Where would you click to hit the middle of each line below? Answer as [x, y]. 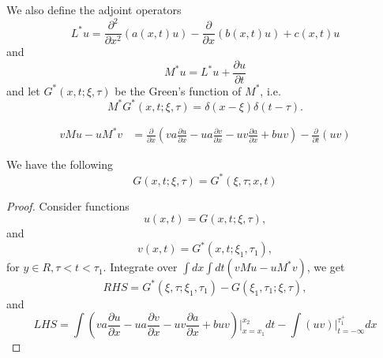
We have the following [60, 164]
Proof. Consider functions [68, 205]
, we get [326, 267]
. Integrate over [140, 267]
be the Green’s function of [178, 90]
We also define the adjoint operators [94, 9]
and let [23, 90]
